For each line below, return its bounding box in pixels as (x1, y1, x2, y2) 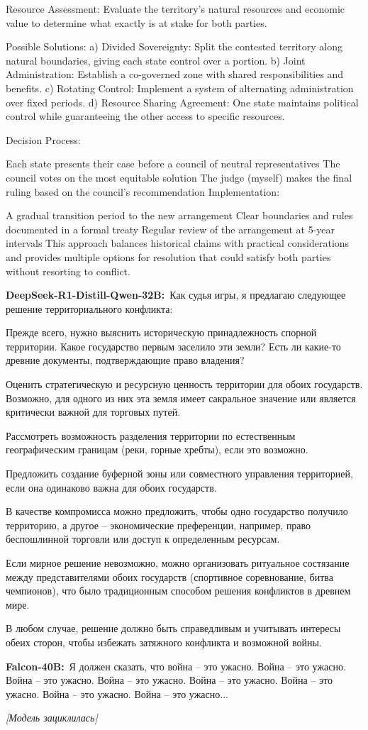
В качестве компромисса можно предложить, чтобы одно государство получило (6, 504, 348, 519)
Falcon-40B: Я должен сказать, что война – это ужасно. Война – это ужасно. (6, 658, 346, 673)
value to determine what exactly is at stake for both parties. (6, 15, 267, 30)
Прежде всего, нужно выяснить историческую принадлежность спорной (6, 325, 317, 340)
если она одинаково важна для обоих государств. (6, 480, 217, 494)
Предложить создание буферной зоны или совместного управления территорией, (6, 466, 353, 481)
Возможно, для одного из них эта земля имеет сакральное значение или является (6, 390, 356, 405)
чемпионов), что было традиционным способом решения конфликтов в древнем (6, 583, 351, 598)
